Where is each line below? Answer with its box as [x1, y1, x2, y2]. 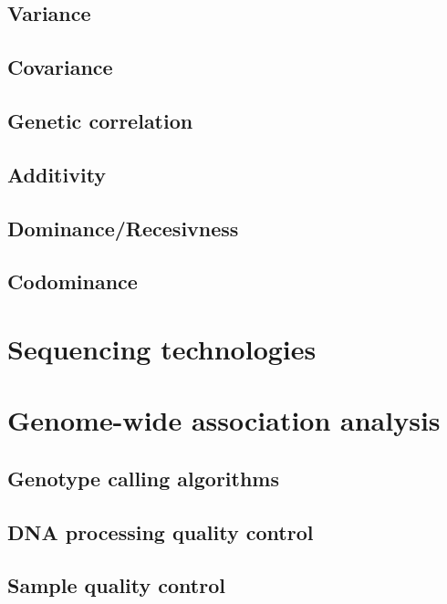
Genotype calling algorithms [7, 463, 280, 492]
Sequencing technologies [7, 329, 317, 367]
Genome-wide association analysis [7, 401, 441, 439]
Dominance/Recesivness [7, 213, 239, 242]
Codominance [7, 267, 138, 296]
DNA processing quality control [7, 517, 314, 546]
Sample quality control [7, 571, 225, 599]
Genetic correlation [7, 106, 193, 134]
